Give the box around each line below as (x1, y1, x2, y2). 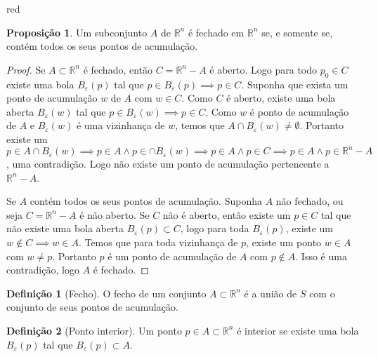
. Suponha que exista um (241, 76, 348, 91)
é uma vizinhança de (76, 118, 165, 133)
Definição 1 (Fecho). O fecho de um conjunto (6, 285, 207, 300)
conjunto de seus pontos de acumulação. (6, 299, 178, 314)
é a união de (244, 285, 297, 300)
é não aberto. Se (79, 207, 150, 222)
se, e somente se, (261, 25, 333, 39)
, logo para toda (180, 221, 249, 236)
